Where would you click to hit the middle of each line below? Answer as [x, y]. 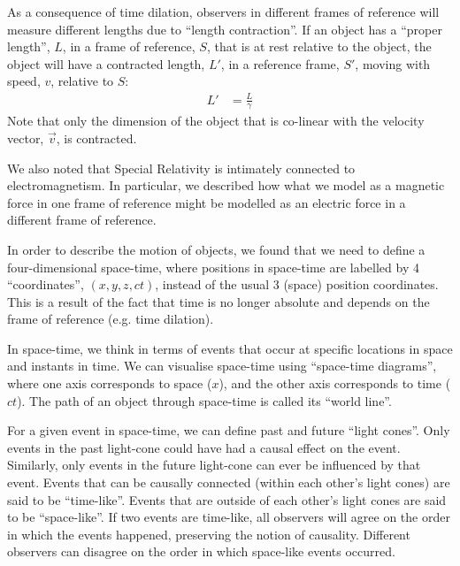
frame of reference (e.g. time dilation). [111, 319]
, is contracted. [96, 138]
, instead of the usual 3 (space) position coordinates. [297, 284]
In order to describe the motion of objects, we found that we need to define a [216, 249]
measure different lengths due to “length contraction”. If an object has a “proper [225, 29]
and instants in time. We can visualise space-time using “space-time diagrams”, [222, 366]
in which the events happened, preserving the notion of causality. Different [209, 534]
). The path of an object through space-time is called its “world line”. [204, 400]
